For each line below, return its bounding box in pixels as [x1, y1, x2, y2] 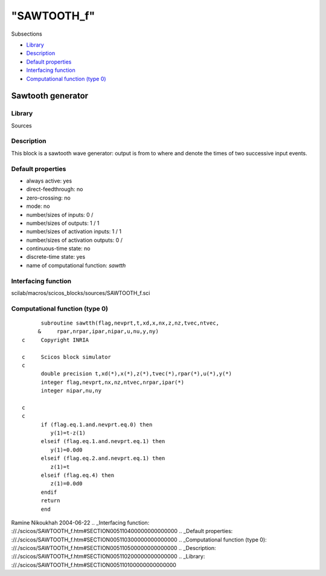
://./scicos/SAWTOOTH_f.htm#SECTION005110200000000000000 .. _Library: [11, 553, 205, 560]
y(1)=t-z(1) [50, 430, 86, 436]
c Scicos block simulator [22, 354, 112, 360]
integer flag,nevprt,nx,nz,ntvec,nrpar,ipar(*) [40, 378, 184, 386]
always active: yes [26, 177, 72, 184]
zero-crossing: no [26, 194, 71, 201]
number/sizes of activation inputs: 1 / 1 [26, 228, 122, 235]
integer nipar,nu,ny [40, 387, 102, 394]
